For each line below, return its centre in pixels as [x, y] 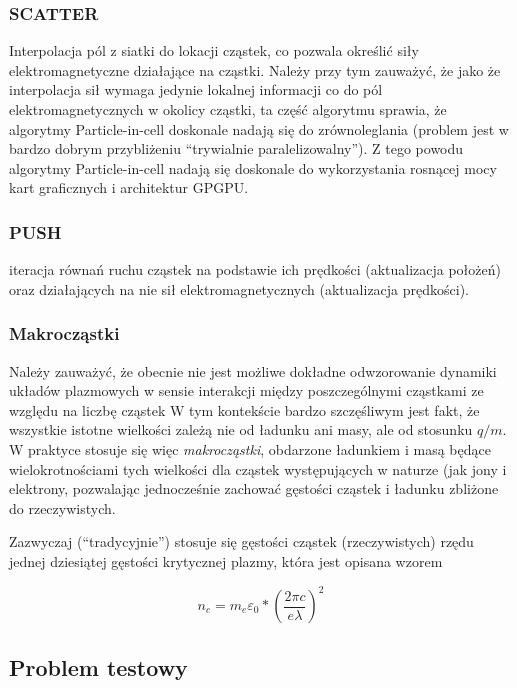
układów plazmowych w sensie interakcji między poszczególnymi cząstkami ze [246, 390]
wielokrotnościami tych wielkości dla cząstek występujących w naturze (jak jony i [258, 468]
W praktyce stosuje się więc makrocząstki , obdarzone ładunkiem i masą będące [250, 448]
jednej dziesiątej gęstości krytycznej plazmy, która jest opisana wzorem [226, 560]
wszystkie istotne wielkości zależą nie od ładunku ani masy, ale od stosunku [241, 429]
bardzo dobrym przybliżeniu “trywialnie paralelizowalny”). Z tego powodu [236, 148]
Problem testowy [98, 667]
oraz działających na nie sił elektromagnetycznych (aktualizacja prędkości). [239, 288]
